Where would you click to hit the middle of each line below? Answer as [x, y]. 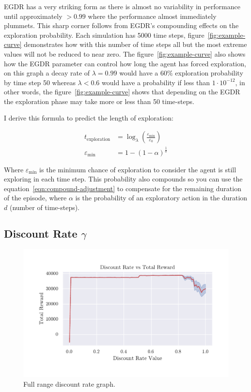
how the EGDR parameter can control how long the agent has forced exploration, [125, 63]
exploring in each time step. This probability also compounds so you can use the [123, 179]
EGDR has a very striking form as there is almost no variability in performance [122, 6]
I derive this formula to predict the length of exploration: [89, 117]
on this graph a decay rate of [47, 73]
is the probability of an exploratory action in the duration [161, 198]
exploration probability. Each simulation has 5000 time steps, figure [104, 35]
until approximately [33, 16]
